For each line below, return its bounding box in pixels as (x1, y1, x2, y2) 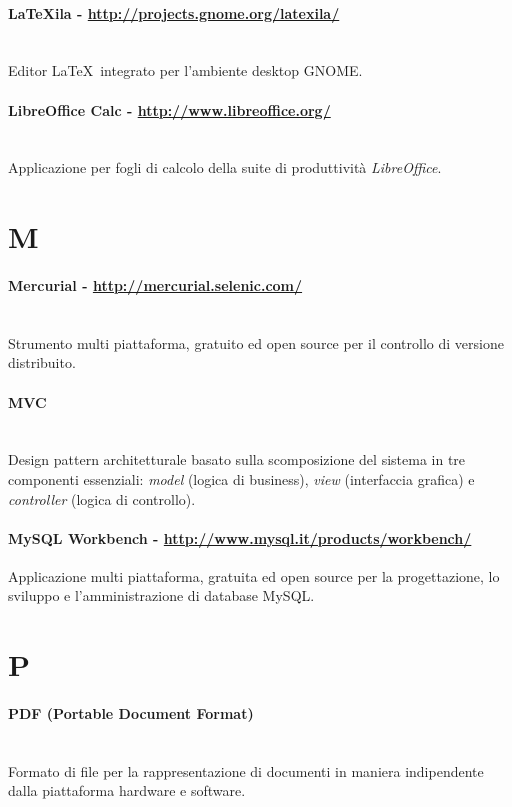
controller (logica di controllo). (8, 488, 196, 509)
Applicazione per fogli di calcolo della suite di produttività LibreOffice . (8, 157, 442, 178)
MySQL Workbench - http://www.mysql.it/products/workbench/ (8, 527, 472, 548)
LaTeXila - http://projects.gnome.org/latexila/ (8, 2, 340, 23)
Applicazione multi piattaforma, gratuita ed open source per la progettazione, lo (8, 565, 500, 586)
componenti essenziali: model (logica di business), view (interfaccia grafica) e (8, 468, 475, 489)
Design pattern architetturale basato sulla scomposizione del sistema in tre (8, 449, 466, 470)
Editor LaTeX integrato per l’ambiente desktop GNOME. (8, 60, 363, 81)
